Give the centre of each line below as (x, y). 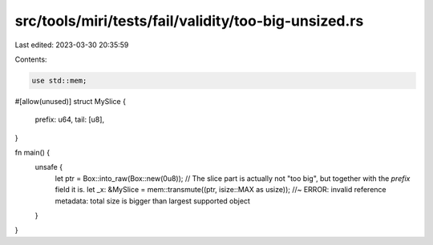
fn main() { (32, 153)
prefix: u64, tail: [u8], (69, 119)
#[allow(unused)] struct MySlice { (70, 101)
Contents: (31, 59)
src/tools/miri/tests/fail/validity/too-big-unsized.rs (189, 21)
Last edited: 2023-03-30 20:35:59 (72, 45)
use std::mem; (59, 80)
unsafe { (49, 167)
